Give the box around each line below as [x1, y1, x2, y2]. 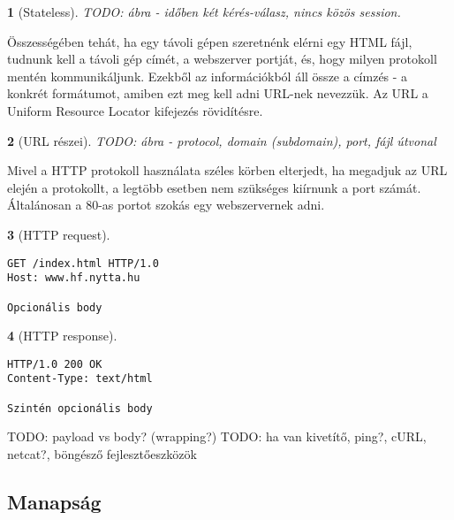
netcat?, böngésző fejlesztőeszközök [7, 444, 197, 463]
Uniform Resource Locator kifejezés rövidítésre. [7, 101, 263, 119]
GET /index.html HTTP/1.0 [7, 256, 159, 270]
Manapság [7, 487, 102, 515]
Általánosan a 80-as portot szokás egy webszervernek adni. [7, 195, 325, 214]
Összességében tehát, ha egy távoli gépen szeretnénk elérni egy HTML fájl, [7, 32, 412, 50]
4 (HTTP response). [7, 326, 117, 345]
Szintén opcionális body [7, 401, 153, 415]
